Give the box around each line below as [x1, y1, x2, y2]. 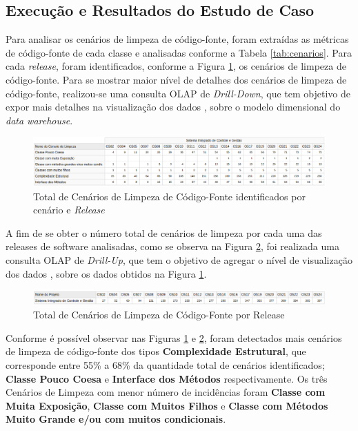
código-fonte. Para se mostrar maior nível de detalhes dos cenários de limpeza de [6, 72, 347, 86]
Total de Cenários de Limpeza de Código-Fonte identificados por [33, 189, 306, 203]
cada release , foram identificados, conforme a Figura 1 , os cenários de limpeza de [6, 59, 346, 73]
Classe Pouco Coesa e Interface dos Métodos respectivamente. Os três [6, 371, 328, 385]
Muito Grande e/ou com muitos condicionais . [6, 412, 226, 426]
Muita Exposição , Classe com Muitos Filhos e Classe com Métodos [6, 398, 328, 412]
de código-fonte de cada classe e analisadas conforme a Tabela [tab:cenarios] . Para [6, 45, 352, 59]
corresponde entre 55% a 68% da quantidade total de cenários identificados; [6, 358, 325, 372]
